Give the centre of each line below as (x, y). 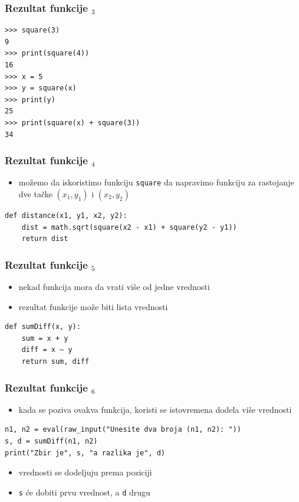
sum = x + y (45, 338)
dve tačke (35, 194)
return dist (45, 239)
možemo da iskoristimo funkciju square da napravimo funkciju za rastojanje (156, 182)
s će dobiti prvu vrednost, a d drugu (84, 492)
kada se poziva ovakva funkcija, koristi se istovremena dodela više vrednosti (155, 409)
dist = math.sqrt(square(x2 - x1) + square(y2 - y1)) (129, 227)
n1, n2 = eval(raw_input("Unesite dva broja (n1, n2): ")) (123, 430)
